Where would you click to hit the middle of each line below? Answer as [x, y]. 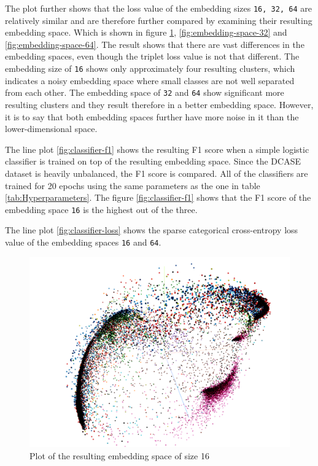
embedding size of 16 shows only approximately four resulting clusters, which [150, 68]
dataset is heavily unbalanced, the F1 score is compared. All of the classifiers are [157, 173]
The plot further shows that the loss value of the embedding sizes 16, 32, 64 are [158, 8]
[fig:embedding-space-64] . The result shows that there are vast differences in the [155, 44]
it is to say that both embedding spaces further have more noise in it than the [152, 116]
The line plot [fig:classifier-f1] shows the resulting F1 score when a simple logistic [157, 149]
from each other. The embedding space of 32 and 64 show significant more [145, 92]
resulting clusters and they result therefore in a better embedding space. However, [159, 104]
